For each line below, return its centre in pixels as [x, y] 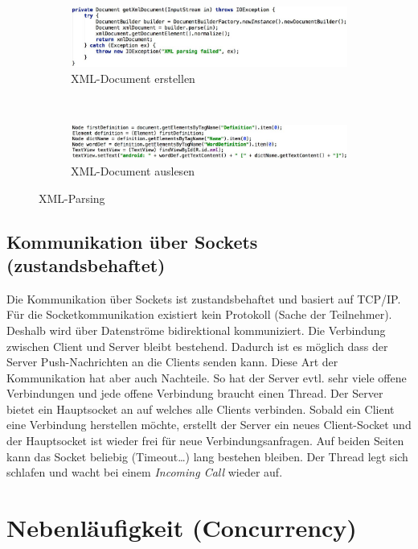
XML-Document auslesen [133, 170]
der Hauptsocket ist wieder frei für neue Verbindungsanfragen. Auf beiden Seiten [205, 441]
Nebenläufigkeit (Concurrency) [182, 528]
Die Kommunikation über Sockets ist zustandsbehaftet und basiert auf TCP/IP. [204, 298]
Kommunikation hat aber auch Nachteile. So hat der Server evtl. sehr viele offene [207, 377]
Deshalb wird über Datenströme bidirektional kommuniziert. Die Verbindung [196, 330]
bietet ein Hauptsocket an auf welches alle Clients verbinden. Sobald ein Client [201, 409]
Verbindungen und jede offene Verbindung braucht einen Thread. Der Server [195, 393]
